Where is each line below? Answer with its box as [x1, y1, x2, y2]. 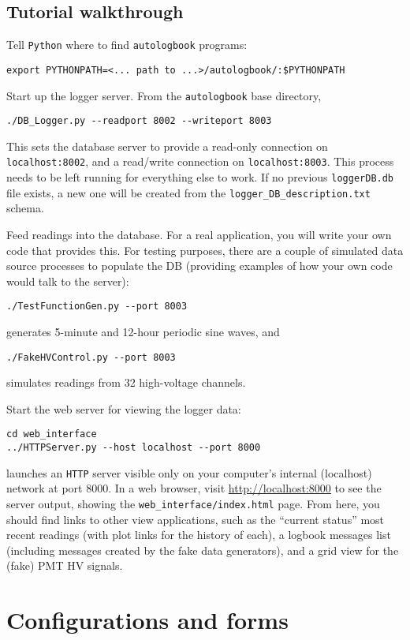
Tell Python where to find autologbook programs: [6, 36, 248, 53]
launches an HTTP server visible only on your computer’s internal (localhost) [6, 464, 372, 481]
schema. [6, 200, 44, 216]
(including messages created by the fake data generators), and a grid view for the [6, 541, 399, 558]
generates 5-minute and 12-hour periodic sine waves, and [6, 324, 280, 340]
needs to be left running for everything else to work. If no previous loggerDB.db [6, 169, 394, 185]
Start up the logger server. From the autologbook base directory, [6, 87, 322, 103]
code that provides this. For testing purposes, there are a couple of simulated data [6, 241, 404, 258]
